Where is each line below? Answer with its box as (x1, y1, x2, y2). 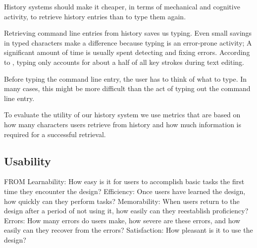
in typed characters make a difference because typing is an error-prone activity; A (4, 37, 252, 48)
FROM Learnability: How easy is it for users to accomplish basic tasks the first (4, 176, 245, 187)
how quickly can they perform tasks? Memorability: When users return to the (4, 196, 240, 206)
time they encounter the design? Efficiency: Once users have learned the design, (4, 186, 246, 196)
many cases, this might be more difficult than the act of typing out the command (4, 83, 251, 94)
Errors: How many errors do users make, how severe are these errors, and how (4, 215, 241, 225)
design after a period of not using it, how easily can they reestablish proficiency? (4, 205, 249, 216)
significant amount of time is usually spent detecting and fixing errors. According (4, 47, 250, 57)
